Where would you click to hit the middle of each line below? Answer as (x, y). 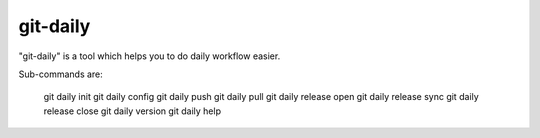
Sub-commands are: (61, 74)
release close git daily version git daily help (132, 111)
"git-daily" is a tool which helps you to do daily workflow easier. (149, 56)
